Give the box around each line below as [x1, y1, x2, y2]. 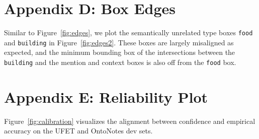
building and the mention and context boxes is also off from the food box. [4, 57, 236, 67]
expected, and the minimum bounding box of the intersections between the [4, 47, 235, 57]
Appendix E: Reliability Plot [4, 86, 208, 107]
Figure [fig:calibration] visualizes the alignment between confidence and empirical [4, 115, 255, 126]
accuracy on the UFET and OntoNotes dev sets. [4, 125, 153, 136]
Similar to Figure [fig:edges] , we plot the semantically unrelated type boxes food [4, 27, 253, 38]
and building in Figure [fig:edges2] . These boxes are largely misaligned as [4, 37, 234, 47]
